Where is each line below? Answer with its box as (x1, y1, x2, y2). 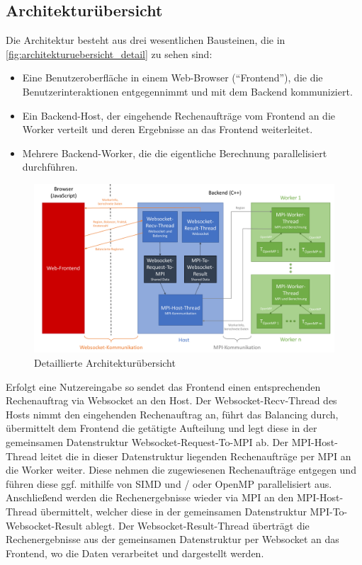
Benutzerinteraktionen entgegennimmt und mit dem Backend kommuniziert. (22, 84, 353, 98)
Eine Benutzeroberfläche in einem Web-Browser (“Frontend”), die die (22, 70, 323, 85)
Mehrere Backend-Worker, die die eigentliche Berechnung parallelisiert (22, 145, 327, 160)
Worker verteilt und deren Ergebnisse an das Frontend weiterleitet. (22, 122, 313, 137)
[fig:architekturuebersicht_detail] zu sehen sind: (6, 46, 213, 61)
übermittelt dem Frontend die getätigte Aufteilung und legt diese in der (6, 421, 317, 435)
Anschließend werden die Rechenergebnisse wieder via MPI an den (6, 490, 294, 505)
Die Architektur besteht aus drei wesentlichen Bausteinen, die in (6, 33, 285, 47)
